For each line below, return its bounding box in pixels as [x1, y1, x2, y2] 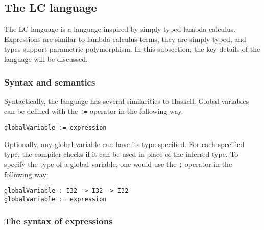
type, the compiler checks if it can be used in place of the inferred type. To [4, 149, 238, 159]
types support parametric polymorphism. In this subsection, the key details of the [4, 44, 260, 54]
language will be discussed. [4, 53, 88, 64]
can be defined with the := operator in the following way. [4, 106, 183, 116]
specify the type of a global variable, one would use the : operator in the [4, 158, 232, 169]
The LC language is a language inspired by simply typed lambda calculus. [4, 24, 236, 34]
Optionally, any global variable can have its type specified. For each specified [4, 138, 245, 149]
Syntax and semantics [4, 75, 95, 88]
